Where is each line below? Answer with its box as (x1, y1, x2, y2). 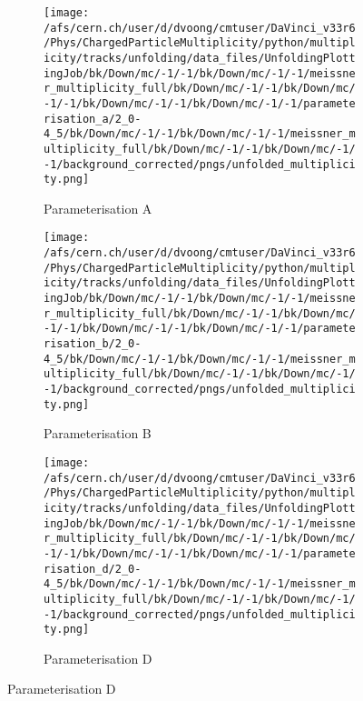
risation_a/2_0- (44, 112, 142, 125)
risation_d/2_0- (44, 562, 142, 576)
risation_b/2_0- (44, 337, 142, 351)
